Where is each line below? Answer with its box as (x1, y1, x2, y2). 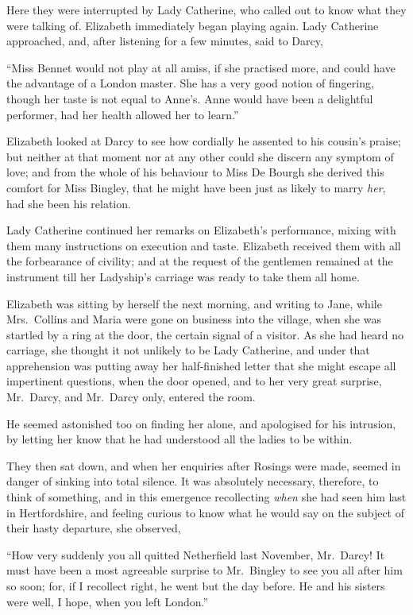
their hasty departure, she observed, (6, 520, 181, 536)
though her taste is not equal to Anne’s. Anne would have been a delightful (6, 90, 373, 106)
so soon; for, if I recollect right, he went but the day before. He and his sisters (6, 578, 385, 594)
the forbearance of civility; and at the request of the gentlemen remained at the (6, 253, 393, 269)
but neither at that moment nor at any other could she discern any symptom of (6, 148, 394, 164)
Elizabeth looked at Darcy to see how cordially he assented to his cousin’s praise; (6, 133, 401, 149)
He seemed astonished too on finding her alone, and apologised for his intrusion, (6, 415, 396, 431)
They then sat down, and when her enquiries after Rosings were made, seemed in (6, 457, 401, 474)
